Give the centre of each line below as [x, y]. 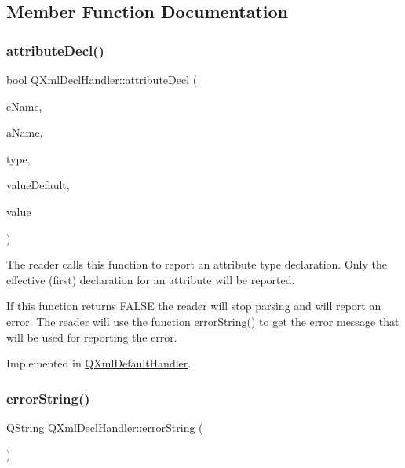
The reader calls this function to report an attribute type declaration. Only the [197, 264]
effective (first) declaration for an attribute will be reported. [151, 279]
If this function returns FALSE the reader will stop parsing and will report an [194, 306]
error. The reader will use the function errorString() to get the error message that [203, 321]
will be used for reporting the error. [92, 336]
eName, [24, 106]
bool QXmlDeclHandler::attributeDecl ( [102, 79]
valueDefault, [38, 185]
